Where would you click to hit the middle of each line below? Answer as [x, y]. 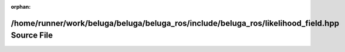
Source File [32, 36]
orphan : [21, 7]
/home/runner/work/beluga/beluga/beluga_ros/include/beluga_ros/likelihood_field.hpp [175, 23]
